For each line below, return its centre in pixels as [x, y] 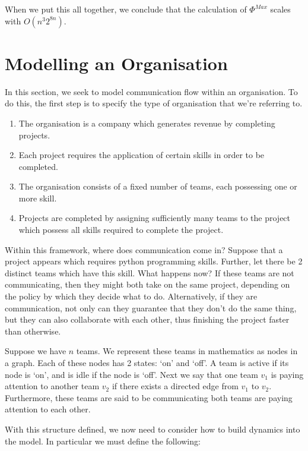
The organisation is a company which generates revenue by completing [147, 123]
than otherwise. [33, 331]
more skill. [38, 198]
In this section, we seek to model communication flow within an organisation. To [151, 91]
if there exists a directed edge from [175, 386]
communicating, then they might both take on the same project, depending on [147, 284]
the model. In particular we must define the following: [103, 441]
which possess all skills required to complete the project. [121, 230]
